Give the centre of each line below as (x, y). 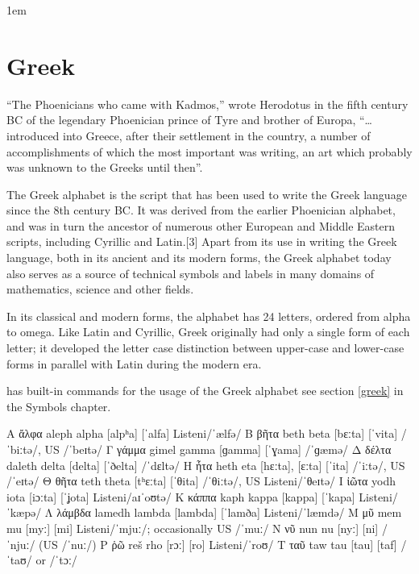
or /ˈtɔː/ (56, 560)
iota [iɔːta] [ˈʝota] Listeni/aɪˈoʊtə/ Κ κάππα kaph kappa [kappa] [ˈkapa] (181, 496)
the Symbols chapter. (59, 406)
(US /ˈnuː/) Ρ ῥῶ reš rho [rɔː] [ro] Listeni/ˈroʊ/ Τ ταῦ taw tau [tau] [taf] (218, 544)
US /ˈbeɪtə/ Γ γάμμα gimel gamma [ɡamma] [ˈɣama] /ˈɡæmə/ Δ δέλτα (218, 449)
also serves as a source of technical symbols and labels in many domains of (191, 273)
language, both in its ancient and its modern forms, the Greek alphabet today (199, 258)
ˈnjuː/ (21, 544)
